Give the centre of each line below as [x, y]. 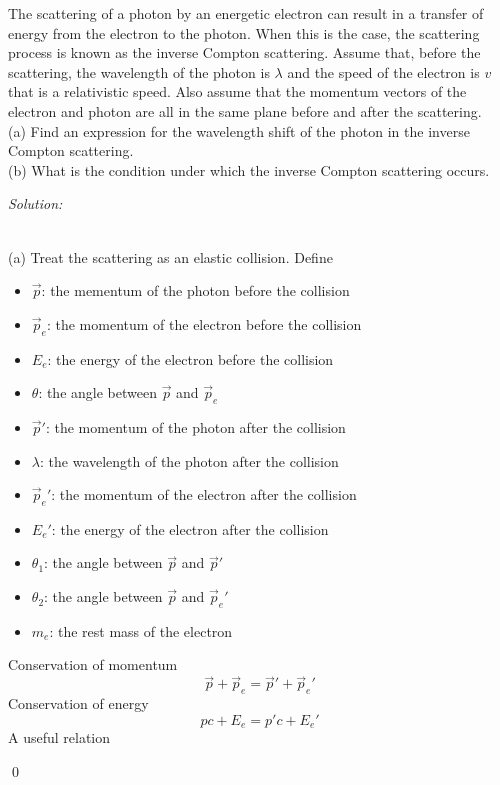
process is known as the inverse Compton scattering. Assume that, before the [244, 52]
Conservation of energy [78, 703]
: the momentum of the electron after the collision [204, 494]
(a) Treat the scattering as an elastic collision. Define [170, 256]
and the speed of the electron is [383, 71]
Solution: [35, 203]
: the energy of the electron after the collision [190, 528]
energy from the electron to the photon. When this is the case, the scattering [244, 32]
